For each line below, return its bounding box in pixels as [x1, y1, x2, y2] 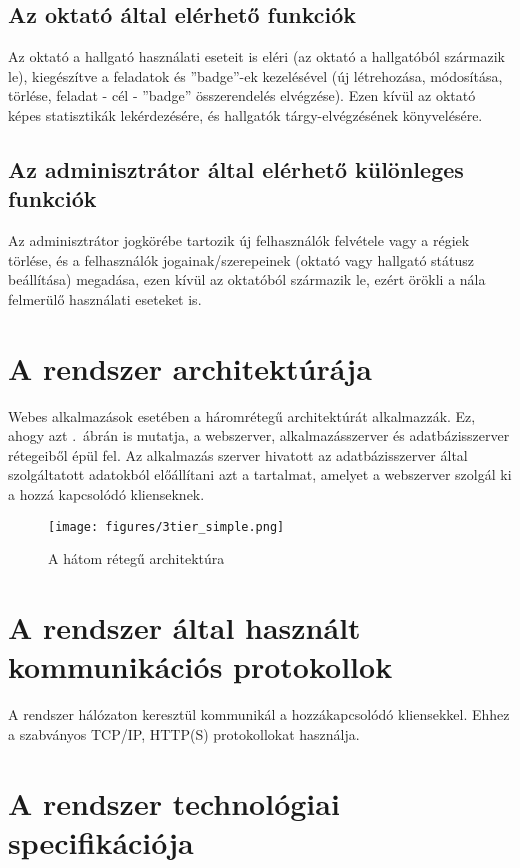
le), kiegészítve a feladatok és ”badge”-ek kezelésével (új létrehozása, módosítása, [8, 65, 503, 86]
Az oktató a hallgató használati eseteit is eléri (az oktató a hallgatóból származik [8, 46, 505, 67]
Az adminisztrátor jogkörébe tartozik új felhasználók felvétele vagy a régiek [8, 230, 470, 251]
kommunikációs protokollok [8, 646, 393, 687]
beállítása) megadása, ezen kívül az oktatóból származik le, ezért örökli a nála [8, 269, 486, 290]
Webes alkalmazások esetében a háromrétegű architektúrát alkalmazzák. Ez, [8, 405, 476, 426]
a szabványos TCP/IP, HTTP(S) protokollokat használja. [8, 723, 360, 744]
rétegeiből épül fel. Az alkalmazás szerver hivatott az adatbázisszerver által [8, 444, 468, 465]
